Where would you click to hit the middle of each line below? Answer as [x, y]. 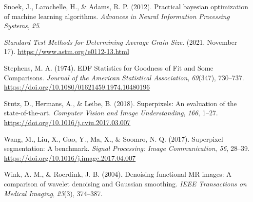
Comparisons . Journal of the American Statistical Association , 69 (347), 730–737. [124, 77]
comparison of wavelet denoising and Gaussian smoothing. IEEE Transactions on [125, 183]
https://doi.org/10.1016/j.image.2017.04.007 [70, 157]
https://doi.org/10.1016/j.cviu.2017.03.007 [67, 122]
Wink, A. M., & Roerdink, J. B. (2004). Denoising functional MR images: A [118, 174]
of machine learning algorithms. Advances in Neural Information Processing [117, 16]
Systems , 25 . [22, 26]
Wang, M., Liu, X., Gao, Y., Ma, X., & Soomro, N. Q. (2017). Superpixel [114, 138]
